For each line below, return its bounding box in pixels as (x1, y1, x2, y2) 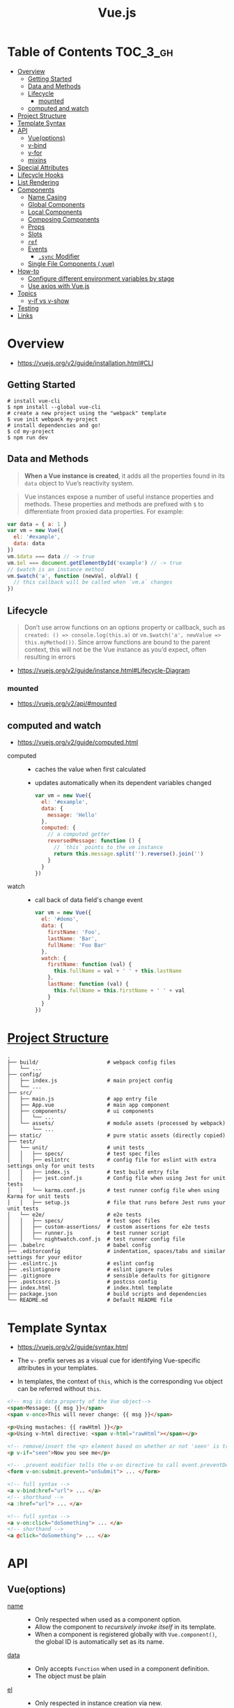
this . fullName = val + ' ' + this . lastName (53, 968, 182, 975)
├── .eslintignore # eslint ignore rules (7, 1266, 173, 1273)
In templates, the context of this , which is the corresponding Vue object (17, 1377, 223, 1385)
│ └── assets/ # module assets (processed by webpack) (7, 1120, 226, 1127)
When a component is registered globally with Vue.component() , (34, 1630, 217, 1638)
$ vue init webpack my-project (7, 416, 98, 423)
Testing (17, 304, 40, 312)
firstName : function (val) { (47, 961, 132, 968)
